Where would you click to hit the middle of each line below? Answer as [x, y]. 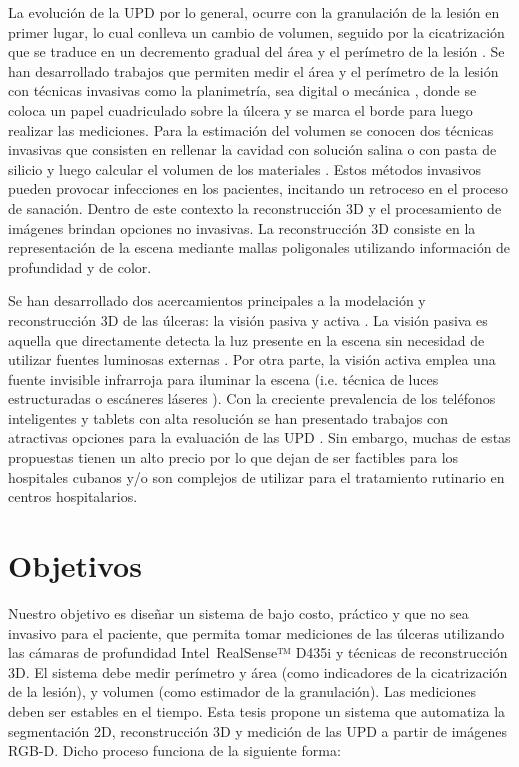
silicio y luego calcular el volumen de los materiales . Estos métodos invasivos [244, 168]
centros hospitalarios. [73, 496]
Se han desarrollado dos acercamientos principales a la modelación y [217, 300]
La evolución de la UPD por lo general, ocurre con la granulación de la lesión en [254, 12]
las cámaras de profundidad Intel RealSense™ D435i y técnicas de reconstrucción [258, 652]
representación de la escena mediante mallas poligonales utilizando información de [259, 247]
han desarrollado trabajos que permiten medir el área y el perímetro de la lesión [253, 70]
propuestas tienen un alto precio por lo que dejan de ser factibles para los [233, 457]
